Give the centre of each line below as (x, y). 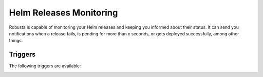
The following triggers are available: (45, 66)
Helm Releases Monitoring (64, 13)
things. (16, 41)
